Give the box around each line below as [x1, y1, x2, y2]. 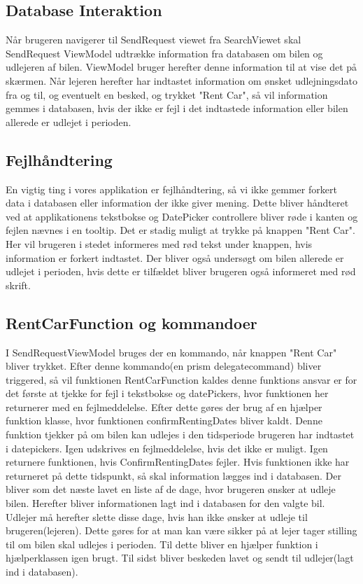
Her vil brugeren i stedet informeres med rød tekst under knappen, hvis [6, 236, 313, 251]
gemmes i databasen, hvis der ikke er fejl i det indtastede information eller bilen [6, 101, 348, 116]
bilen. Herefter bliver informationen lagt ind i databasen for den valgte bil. [6, 496, 325, 510]
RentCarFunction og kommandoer [6, 312, 257, 333]
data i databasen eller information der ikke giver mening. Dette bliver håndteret [6, 195, 349, 210]
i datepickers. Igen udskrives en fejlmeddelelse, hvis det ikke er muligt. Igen [6, 440, 328, 455]
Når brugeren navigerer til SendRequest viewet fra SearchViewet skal [6, 32, 301, 47]
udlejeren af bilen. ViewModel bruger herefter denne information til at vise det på [6, 60, 357, 74]
